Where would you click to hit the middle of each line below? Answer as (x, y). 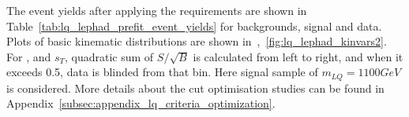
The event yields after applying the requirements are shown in (157, 10)
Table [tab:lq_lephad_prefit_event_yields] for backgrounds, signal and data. (194, 26)
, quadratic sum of (109, 56)
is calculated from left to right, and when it (298, 56)
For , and (29, 56)
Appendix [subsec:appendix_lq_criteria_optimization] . (141, 103)
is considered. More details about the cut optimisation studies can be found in (195, 88)
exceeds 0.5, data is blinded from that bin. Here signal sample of (162, 72)
